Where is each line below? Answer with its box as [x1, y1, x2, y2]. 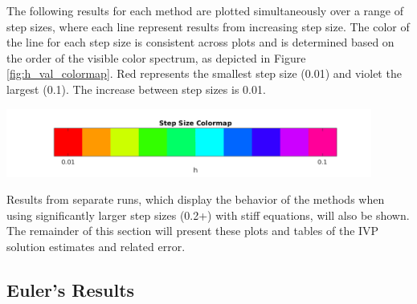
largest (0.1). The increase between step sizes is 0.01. [6, 80, 266, 97]
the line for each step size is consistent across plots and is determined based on [6, 34, 395, 51]
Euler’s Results [6, 277, 135, 302]
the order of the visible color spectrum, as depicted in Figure [6, 49, 306, 66]
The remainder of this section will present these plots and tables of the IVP [6, 222, 379, 239]
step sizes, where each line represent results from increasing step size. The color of [6, 18, 410, 34]
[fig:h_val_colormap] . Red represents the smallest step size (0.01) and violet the [6, 65, 402, 82]
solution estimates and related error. [6, 237, 186, 254]
